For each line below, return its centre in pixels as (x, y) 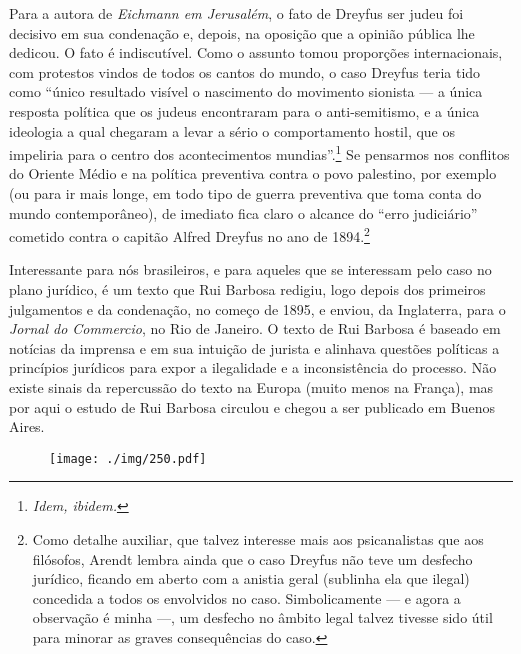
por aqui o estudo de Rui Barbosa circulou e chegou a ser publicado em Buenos (252, 406)
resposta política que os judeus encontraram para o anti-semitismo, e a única (244, 110)
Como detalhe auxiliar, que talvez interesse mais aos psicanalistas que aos (258, 539)
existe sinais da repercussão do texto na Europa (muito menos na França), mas (251, 387)
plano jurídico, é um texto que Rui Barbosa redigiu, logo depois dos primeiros (247, 289)
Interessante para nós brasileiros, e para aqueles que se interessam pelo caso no (250, 269)
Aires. (27, 426)
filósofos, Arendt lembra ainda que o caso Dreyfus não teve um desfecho (252, 558)
